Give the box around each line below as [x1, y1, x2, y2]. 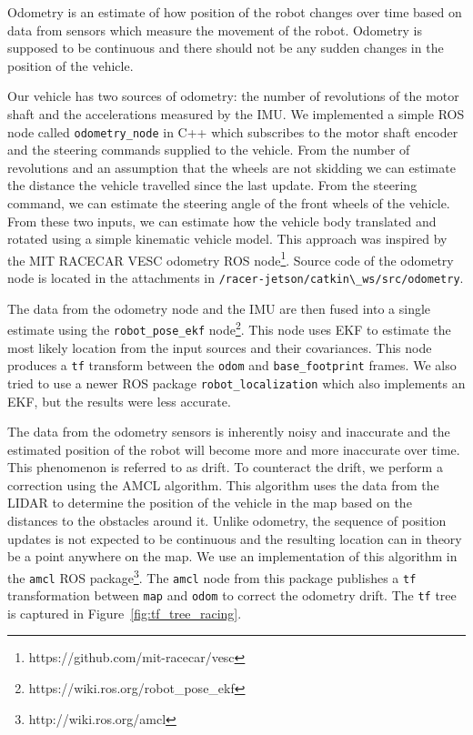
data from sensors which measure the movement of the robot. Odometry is [7, 20, 422, 39]
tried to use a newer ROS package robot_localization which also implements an [7, 373, 466, 392]
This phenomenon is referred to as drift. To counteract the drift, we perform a [7, 458, 443, 477]
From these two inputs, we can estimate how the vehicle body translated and [7, 211, 437, 230]
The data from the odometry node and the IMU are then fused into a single [7, 298, 431, 317]
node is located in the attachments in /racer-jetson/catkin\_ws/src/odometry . [7, 268, 464, 287]
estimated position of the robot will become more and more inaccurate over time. [7, 439, 460, 458]
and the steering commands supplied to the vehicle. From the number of [7, 140, 410, 159]
